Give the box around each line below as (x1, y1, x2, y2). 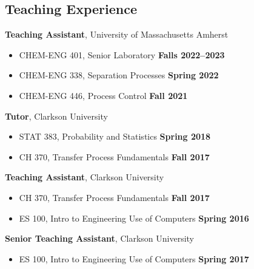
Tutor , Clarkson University (5, 109, 108, 122)
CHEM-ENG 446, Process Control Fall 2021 (19, 89, 188, 101)
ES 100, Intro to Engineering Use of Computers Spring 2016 (19, 211, 249, 224)
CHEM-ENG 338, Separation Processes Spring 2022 (19, 69, 219, 81)
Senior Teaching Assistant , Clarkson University (5, 232, 194, 245)
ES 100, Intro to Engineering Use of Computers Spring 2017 (19, 252, 249, 265)
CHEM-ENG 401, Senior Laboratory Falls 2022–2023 (19, 48, 225, 61)
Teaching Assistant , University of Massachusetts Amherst (5, 28, 229, 41)
